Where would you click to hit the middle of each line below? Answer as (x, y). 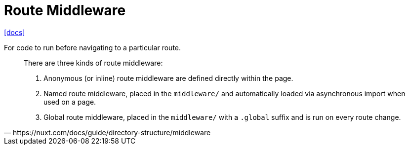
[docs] (15, 32)
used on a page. (70, 102)
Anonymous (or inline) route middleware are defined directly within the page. (168, 78)
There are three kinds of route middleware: (93, 63)
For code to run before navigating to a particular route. (93, 47)
